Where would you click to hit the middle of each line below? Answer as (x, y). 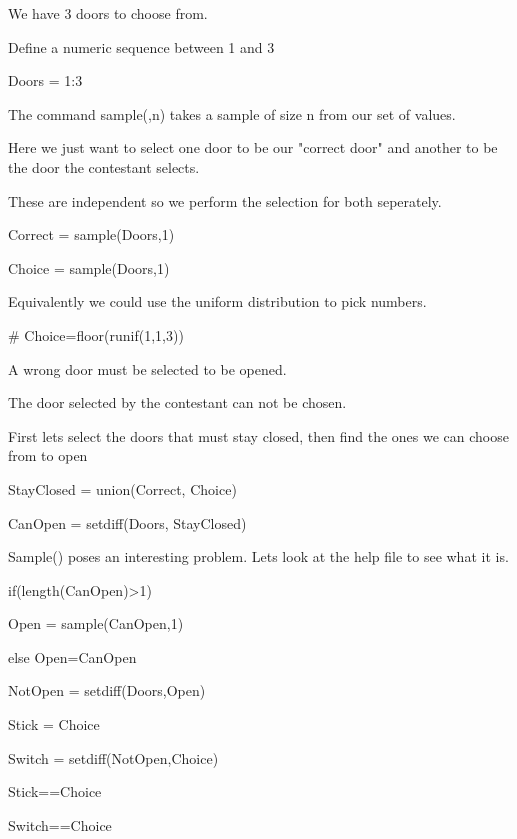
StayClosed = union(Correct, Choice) (122, 488)
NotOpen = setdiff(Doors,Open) (107, 690)
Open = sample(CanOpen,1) (96, 623)
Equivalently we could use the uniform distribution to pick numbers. (217, 301)
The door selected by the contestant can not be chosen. (177, 402)
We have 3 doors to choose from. (108, 13)
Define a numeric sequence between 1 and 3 (141, 46)
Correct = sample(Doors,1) (91, 234)
